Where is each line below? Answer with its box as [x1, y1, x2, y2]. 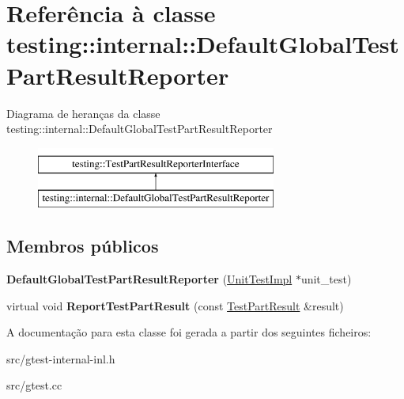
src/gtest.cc [6, 377, 62, 393]
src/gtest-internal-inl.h [6, 350, 115, 367]
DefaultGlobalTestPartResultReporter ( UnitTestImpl [6, 271, 293, 287]
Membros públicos [6, 234, 159, 258]
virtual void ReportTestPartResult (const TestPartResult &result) [6, 297, 344, 313]
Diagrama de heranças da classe [6, 104, 160, 121]
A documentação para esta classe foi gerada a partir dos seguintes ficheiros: [6, 324, 372, 340]
